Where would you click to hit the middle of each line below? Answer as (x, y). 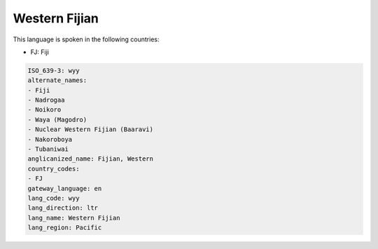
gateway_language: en (65, 188)
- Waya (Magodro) (57, 120)
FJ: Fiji (40, 52)
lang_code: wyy (54, 198)
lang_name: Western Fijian (74, 218)
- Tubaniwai (48, 149)
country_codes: (54, 169)
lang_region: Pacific (65, 228)
